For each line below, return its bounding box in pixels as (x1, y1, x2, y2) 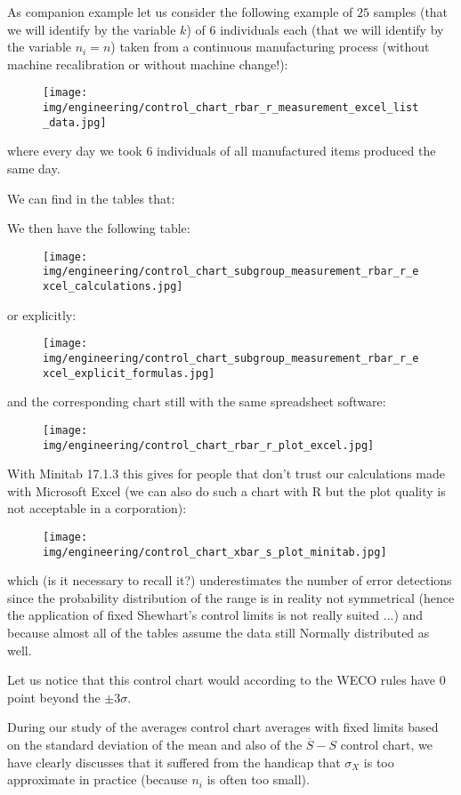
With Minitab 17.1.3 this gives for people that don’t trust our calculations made (7, 464, 446, 483)
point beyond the (7, 687, 101, 706)
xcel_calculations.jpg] (43, 280, 183, 293)
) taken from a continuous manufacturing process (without (110, 37, 430, 56)
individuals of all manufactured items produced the (157, 141, 436, 160)
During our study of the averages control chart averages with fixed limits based (7, 718, 439, 736)
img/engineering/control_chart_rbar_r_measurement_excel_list (43, 101, 419, 115)
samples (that (373, 3, 449, 20)
